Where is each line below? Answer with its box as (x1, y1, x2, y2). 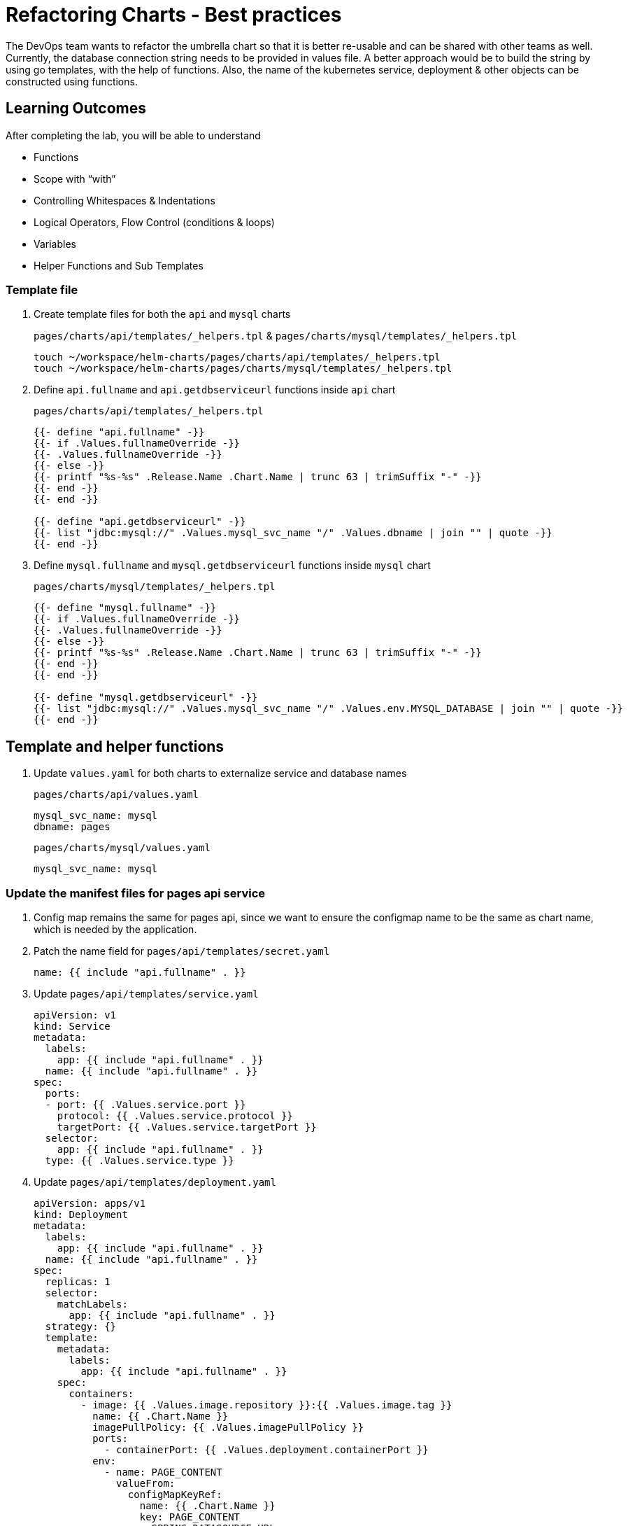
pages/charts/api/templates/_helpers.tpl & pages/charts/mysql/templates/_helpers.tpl (34, 330, 518, 342)
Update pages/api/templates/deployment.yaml (34, 1175, 276, 1188)
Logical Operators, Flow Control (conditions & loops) (34, 216, 275, 228)
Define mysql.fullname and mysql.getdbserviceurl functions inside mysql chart (34, 559, 431, 572)
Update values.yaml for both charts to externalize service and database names (34, 767, 407, 780)
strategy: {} (45, 1320, 117, 1332)
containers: (69, 1387, 134, 1399)
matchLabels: (57, 1298, 128, 1310)
